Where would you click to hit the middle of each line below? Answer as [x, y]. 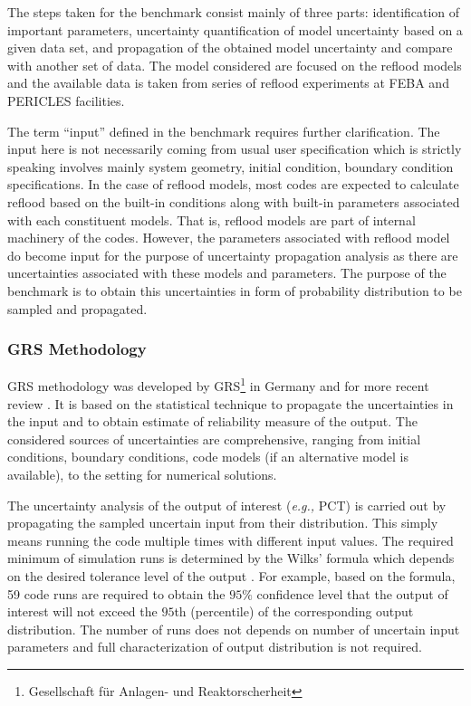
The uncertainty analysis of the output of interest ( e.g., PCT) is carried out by [227, 505]
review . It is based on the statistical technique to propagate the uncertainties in [231, 403]
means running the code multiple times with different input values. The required [231, 540]
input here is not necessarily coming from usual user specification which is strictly [235, 149]
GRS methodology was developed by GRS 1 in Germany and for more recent [218, 384]
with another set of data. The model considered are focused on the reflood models [235, 65]
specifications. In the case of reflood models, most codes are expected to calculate [233, 184]
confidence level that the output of [352, 593]
